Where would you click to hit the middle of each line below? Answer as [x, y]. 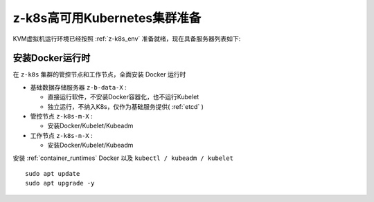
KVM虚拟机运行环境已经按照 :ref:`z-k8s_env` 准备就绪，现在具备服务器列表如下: [127, 39]
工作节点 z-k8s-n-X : [61, 135]
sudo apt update [53, 173]
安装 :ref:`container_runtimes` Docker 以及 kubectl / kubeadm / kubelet [123, 158]
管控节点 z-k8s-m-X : [61, 117]
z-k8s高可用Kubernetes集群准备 [107, 18]
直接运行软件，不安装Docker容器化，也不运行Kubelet [123, 97]
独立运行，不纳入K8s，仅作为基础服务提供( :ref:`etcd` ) [126, 106]
